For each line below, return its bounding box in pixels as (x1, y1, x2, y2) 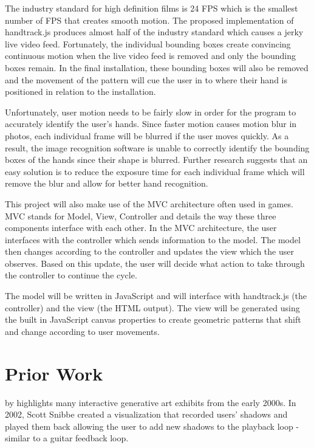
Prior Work (5, 360, 103, 385)
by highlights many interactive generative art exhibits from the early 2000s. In (5, 396, 296, 408)
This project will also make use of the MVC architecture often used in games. (5, 197, 293, 210)
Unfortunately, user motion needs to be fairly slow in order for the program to (5, 105, 296, 118)
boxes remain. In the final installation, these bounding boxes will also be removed (5, 61, 309, 74)
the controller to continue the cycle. (5, 269, 137, 281)
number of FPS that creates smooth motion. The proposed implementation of (5, 13, 294, 26)
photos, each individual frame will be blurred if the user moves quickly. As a (5, 129, 289, 142)
